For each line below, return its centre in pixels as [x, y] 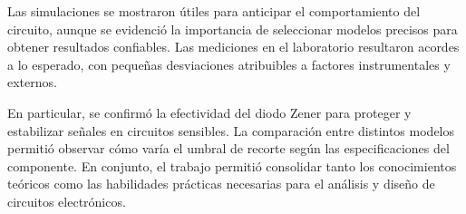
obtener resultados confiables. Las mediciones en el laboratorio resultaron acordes [233, 47]
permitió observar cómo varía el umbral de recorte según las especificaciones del [228, 148]
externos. [32, 82]
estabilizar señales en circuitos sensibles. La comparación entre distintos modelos [231, 130]
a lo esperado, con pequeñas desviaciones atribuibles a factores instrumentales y [229, 64]
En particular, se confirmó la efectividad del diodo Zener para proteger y [209, 112]
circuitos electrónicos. [67, 201]
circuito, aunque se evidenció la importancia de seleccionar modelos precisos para [233, 29]
